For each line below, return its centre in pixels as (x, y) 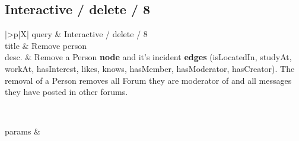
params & (23, 131)
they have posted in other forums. (66, 92)
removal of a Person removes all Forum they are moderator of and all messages (148, 80)
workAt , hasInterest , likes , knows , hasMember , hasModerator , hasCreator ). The (150, 68)
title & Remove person (46, 45)
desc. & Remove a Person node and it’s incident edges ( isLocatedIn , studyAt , (148, 57)
